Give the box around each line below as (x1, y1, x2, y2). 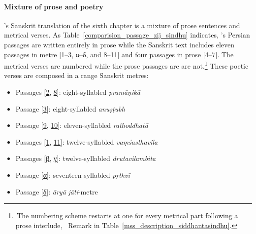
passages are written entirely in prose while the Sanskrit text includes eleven (4, 39, 235, 49)
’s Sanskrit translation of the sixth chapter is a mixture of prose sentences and (4, 20, 240, 30)
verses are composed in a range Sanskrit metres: (4, 70, 149, 80)
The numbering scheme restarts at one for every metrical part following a (17, 210, 238, 221)
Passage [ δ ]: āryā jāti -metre (15, 186, 98, 196)
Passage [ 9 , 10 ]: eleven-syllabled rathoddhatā (15, 120, 148, 130)
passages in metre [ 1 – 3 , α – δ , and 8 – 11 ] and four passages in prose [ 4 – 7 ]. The (4, 49, 234, 59)
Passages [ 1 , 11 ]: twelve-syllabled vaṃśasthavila (15, 136, 158, 147)
